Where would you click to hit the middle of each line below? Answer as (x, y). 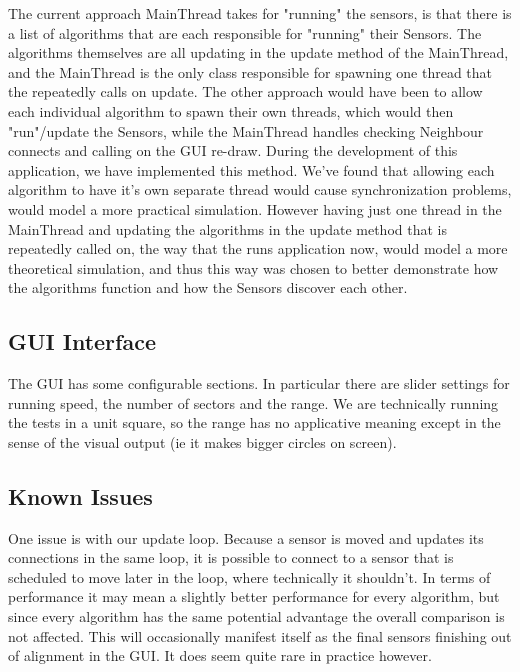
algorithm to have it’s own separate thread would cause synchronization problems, (260, 189)
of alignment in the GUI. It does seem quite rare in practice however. (220, 655)
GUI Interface (82, 341)
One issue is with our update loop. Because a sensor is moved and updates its (246, 537)
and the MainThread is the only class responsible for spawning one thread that (250, 71)
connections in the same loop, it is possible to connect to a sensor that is (231, 557)
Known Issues (80, 495)
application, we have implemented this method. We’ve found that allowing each (251, 169)
